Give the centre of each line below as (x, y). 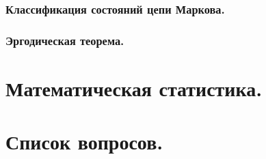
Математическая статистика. (134, 88)
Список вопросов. (84, 142)
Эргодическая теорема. (65, 40)
